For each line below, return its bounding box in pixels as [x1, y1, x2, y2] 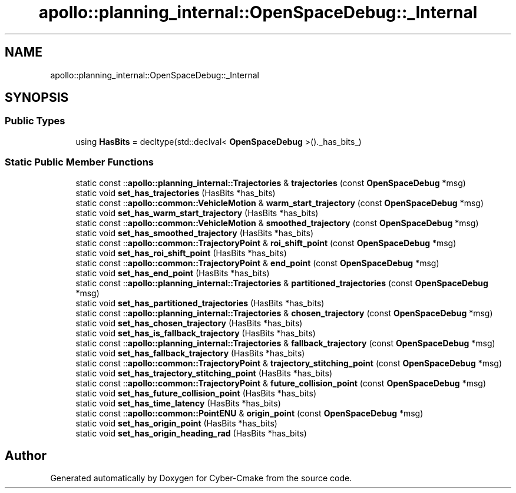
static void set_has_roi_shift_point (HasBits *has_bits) [75, 247, 287, 258]
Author [5, 448, 47, 463]
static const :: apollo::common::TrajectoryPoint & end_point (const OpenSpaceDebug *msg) [75, 257, 439, 268]
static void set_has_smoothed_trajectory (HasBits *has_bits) [75, 227, 314, 238]
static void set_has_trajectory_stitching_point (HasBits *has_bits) [75, 368, 333, 378]
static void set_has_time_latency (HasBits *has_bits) [75, 398, 281, 408]
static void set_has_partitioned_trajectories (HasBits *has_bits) [75, 297, 325, 308]
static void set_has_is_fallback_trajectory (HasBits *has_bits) [75, 327, 316, 338]
